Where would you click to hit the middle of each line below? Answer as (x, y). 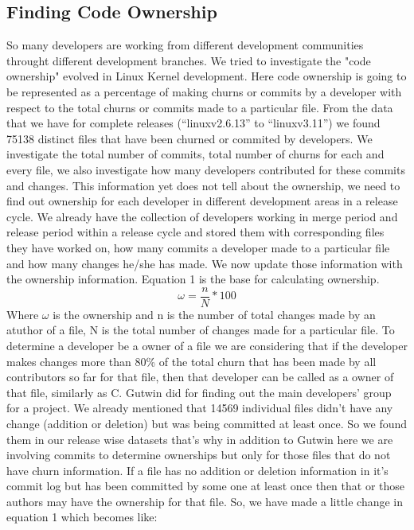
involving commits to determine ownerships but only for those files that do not (199, 455)
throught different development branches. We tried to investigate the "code (189, 60)
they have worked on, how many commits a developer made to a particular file (198, 247)
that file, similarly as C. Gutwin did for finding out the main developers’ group (199, 392)
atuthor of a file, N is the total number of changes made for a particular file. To (201, 330)
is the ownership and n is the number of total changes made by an (214, 314)
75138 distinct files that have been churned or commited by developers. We (189, 138)
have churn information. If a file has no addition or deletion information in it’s (197, 470)
